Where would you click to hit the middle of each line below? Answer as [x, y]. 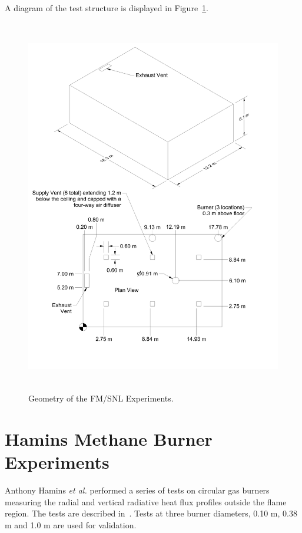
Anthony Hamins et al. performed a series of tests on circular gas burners [137, 490]
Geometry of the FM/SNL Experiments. [101, 398]
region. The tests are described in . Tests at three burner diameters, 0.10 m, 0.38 [151, 513]
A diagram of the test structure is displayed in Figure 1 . [107, 8]
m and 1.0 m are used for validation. [71, 524]
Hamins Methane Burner [109, 438]
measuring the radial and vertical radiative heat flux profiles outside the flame [146, 501]
